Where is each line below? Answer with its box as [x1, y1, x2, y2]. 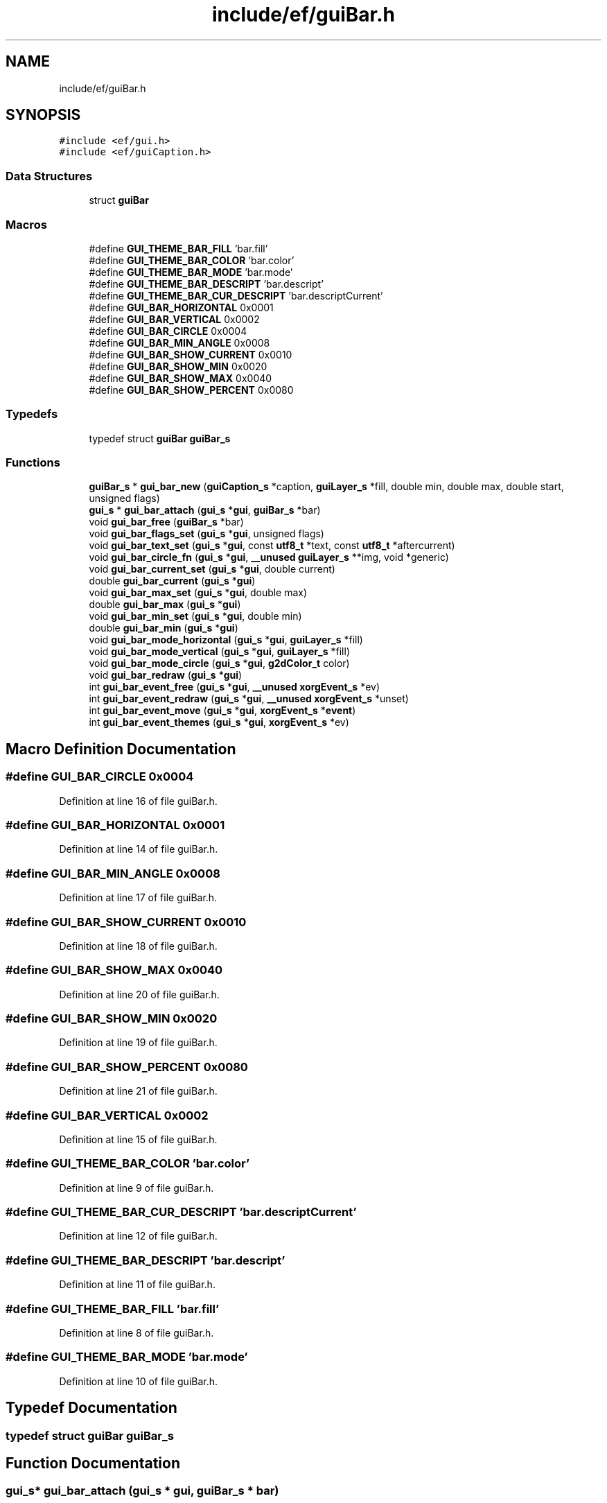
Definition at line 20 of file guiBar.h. [59, 988, 220, 1000]
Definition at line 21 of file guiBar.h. [59, 1085, 218, 1097]
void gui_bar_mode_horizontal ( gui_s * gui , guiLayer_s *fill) [89, 634, 363, 646]
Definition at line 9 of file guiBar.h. [59, 1181, 214, 1194]
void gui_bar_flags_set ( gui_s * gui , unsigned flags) [89, 528, 324, 540]
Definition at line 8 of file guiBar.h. [59, 1326, 214, 1339]
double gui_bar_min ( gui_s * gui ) [89, 622, 238, 634]
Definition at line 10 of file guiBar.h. [59, 1375, 218, 1387]
